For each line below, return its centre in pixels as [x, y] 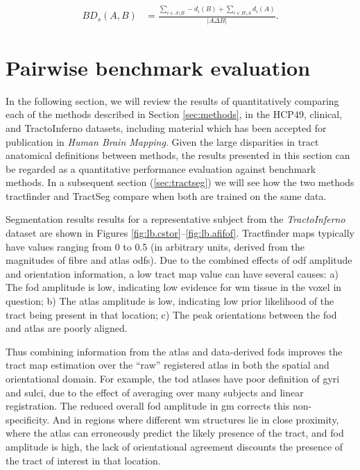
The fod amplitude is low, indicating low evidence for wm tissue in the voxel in [174, 287]
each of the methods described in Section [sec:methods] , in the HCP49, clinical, [174, 114]
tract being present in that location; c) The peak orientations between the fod [171, 314]
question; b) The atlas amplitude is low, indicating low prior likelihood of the [170, 301]
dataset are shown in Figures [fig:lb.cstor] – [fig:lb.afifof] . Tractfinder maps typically [180, 233]
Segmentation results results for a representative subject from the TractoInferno [175, 219]
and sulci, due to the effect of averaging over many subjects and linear [155, 392]
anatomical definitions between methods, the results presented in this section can [178, 155]
